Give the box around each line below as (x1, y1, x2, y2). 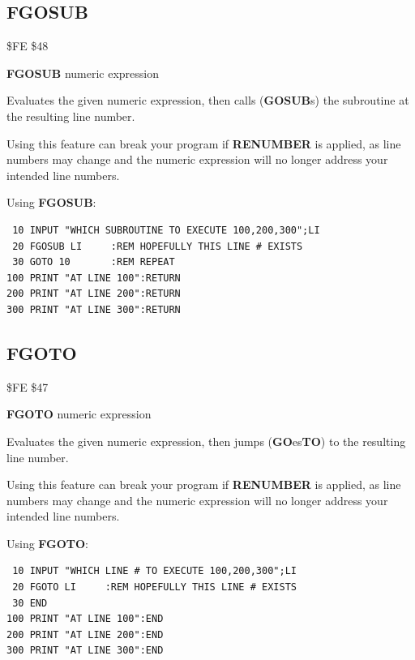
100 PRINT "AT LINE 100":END (6, 613, 164, 625)
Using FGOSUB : (6, 194, 96, 211)
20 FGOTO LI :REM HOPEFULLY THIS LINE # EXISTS (12, 581, 297, 594)
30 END (12, 597, 48, 609)
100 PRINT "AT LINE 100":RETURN (6, 272, 181, 284)
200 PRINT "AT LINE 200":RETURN (6, 288, 181, 300)
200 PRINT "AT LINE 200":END (6, 628, 164, 641)
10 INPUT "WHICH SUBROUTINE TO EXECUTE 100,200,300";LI (12, 224, 320, 236)
